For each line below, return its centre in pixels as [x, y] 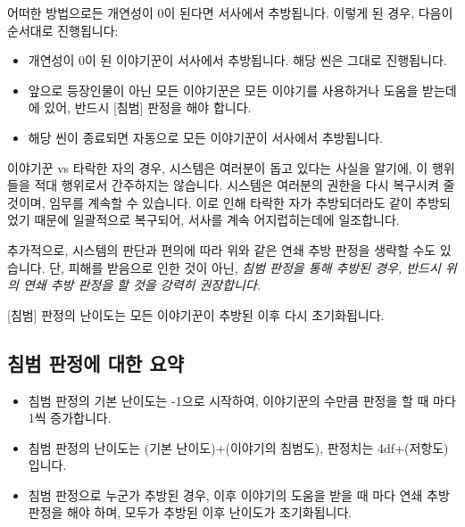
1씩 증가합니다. [70, 418]
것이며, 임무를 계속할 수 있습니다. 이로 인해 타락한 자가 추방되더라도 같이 [210, 202]
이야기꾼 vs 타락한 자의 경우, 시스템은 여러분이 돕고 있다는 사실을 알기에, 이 [218, 167]
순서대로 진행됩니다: [63, 30]
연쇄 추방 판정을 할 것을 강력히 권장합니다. [142, 285]
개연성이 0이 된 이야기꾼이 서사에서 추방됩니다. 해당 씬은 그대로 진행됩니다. [237, 60]
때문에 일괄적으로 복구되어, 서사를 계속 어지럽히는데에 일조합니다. [217, 220]
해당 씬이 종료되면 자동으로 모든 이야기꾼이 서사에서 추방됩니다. [205, 137]
